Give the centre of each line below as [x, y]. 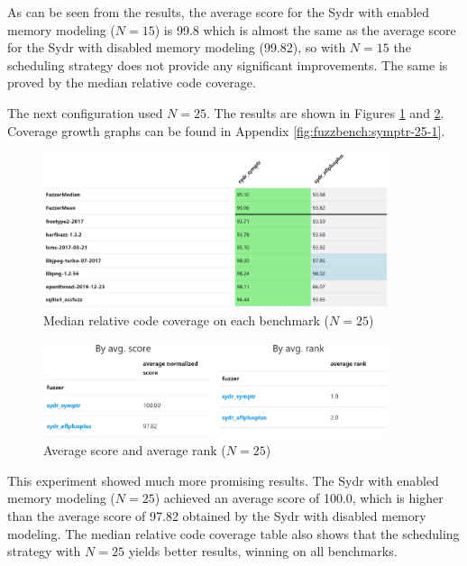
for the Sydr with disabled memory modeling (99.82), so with [177, 47]
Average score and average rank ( [135, 450]
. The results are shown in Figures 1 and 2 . [325, 112]
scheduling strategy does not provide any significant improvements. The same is [228, 64]
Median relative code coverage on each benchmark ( [187, 320]
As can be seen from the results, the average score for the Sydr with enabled [219, 12]
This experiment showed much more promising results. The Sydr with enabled [223, 480]
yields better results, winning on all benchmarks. [263, 551]
